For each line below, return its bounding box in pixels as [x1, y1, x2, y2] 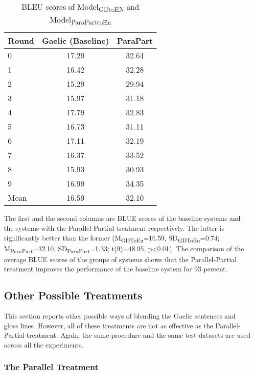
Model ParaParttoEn [49, 14, 111, 27]
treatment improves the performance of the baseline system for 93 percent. [4, 264, 228, 274]
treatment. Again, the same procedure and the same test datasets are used [26, 330, 251, 340]
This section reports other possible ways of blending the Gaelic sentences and [4, 311, 236, 321]
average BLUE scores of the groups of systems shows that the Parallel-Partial [4, 254, 237, 264]
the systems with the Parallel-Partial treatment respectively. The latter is [4, 222, 225, 233]
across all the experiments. [4, 339, 84, 349]
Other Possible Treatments [4, 288, 142, 303]
